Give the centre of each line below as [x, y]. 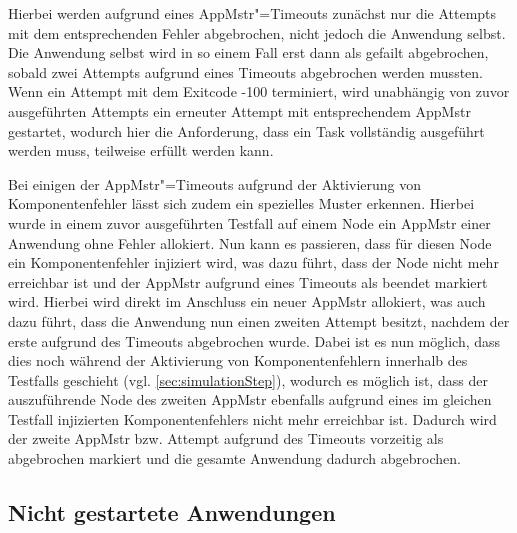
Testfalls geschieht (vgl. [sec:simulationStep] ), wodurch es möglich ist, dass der [248, 379]
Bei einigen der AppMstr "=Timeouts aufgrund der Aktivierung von [215, 183]
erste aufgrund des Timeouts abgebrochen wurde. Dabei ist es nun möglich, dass [254, 340]
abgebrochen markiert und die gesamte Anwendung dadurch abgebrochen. [234, 458]
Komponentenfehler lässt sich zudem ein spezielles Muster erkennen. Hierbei [241, 203]
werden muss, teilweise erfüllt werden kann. [141, 150]
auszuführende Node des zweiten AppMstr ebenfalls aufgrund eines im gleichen [250, 399]
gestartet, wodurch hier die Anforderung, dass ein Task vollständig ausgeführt [246, 130]
